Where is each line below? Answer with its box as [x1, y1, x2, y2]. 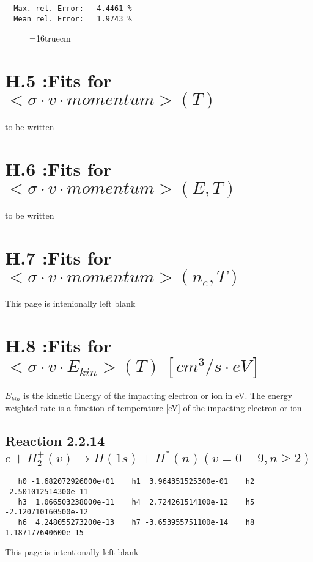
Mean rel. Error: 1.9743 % [13, 14, 132, 23]
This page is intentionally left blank [5, 546, 139, 558]
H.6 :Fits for [5, 156, 112, 181]
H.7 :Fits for [5, 244, 112, 269]
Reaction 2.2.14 [5, 431, 105, 450]
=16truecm [29, 32, 71, 45]
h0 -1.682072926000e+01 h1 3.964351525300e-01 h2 [18, 477, 255, 486]
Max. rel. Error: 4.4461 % [13, 4, 132, 13]
